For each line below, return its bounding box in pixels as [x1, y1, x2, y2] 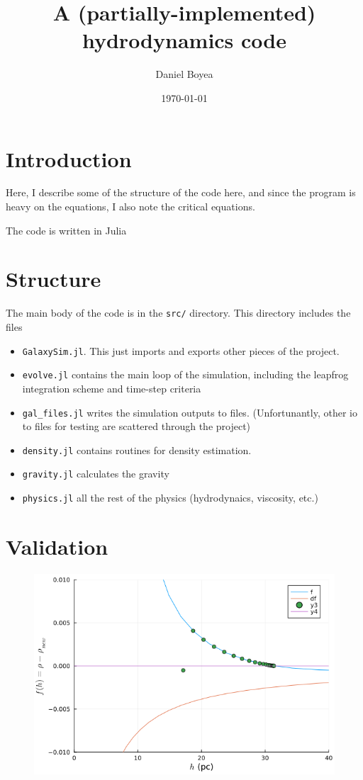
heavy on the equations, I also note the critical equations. [6, 199, 255, 214]
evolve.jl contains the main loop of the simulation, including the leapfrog [22, 367, 349, 382]
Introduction [6, 144, 132, 173]
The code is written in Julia [6, 222, 127, 237]
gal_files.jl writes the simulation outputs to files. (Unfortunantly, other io [22, 405, 357, 419]
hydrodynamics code [82, 26, 287, 55]
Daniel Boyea [155, 67, 213, 81]
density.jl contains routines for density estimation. [22, 442, 252, 457]
